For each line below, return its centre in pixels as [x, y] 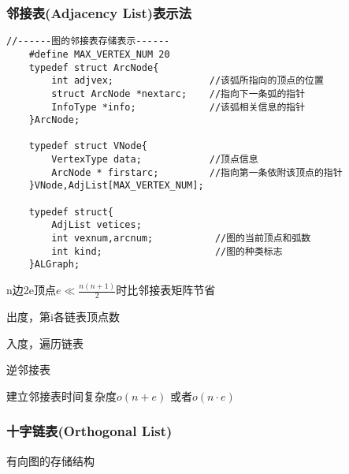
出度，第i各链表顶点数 [63, 317]
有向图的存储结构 [50, 460]
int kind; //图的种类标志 [167, 251]
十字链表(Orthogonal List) [89, 431]
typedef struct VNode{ [88, 146]
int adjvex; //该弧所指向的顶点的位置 [187, 81]
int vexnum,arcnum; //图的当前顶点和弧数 [181, 239]
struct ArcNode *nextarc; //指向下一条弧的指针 [178, 93]
